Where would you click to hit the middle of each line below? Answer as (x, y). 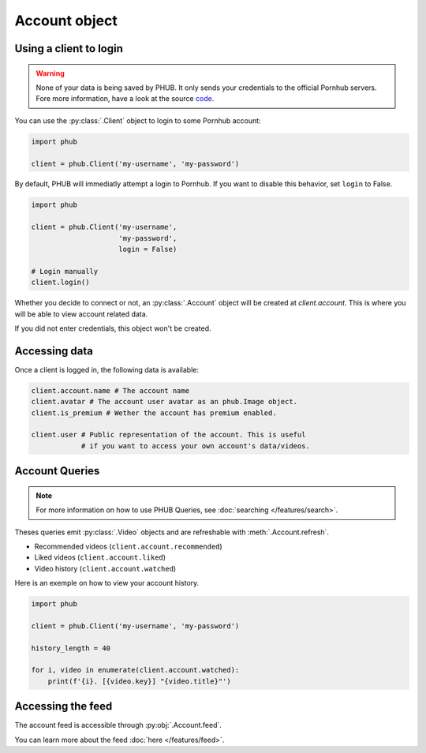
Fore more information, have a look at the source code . (125, 99)
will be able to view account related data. (81, 314)
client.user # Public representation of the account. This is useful (168, 435)
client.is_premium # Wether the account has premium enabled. (154, 413)
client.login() (60, 283)
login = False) (148, 249)
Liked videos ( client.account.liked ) (100, 557)
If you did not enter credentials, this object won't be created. (113, 328)
